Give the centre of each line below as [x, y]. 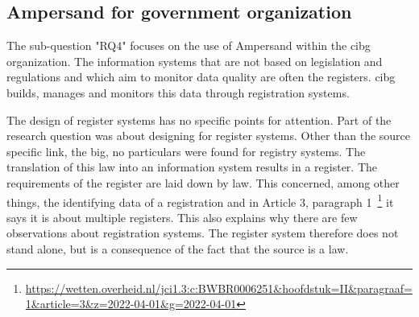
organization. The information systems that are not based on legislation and [195, 61]
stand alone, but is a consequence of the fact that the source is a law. [178, 248]
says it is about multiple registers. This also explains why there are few [182, 217]
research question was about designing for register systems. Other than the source [209, 136]
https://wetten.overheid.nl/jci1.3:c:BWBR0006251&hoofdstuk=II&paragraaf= [219, 288]
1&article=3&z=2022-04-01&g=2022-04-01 [131, 304]
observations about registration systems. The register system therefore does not [203, 233]
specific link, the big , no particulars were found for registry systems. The [186, 151]
